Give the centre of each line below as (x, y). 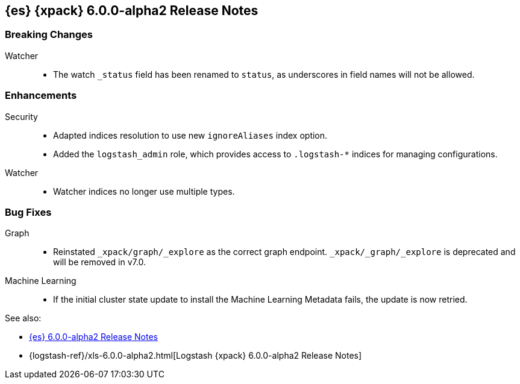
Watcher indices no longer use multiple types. (144, 191)
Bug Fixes (28, 212)
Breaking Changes (49, 35)
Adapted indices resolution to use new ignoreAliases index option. (190, 135)
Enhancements (41, 96)
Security (21, 116)
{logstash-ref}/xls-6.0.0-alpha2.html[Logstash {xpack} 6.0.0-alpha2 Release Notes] (196, 356)
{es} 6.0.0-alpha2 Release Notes (93, 337)
